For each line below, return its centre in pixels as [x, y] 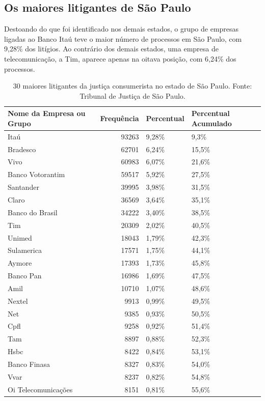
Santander [23, 187]
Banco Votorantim [36, 174]
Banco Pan [25, 276]
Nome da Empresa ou [47, 113]
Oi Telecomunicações [40, 389]
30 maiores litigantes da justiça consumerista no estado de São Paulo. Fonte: [132, 86]
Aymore [20, 263]
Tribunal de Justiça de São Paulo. [132, 95]
